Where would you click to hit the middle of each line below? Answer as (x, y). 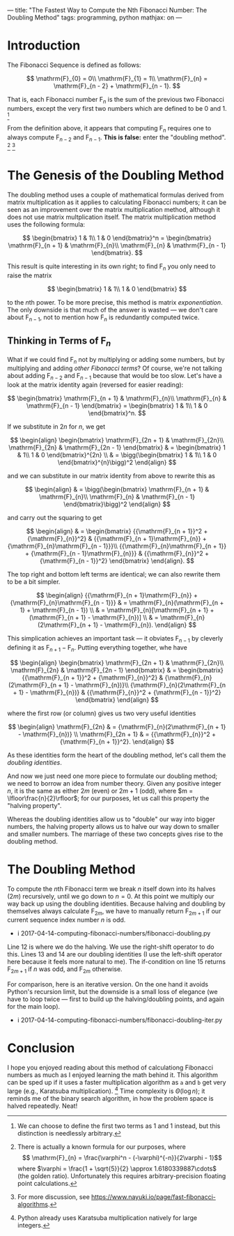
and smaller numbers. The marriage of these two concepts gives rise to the (115, 834)
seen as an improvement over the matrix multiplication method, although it (114, 209)
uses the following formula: (46, 224)
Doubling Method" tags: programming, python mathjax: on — (95, 17)
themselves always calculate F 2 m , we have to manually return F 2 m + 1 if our (114, 911)
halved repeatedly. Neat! (42, 1106)
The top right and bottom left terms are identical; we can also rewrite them (114, 574)
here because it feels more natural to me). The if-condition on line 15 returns (117, 962)
